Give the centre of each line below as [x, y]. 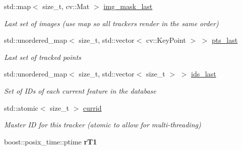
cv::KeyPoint [166, 40]
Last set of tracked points [43, 57]
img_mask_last [128, 6]
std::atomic [21, 107]
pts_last [225, 40]
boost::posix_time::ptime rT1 [51, 141]
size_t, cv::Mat [66, 6]
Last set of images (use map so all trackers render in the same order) [111, 23]
